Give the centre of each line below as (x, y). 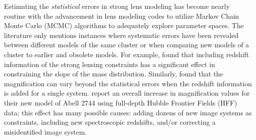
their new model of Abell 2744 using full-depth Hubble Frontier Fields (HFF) (121, 102)
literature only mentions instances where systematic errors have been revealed (121, 35)
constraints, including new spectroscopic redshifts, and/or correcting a (110, 122)
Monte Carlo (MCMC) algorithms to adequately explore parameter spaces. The (124, 25)
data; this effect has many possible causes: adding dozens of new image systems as (128, 112)
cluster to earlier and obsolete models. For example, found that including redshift (127, 54)
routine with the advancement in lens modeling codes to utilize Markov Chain (122, 16)
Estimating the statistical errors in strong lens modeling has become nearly (117, 6)
